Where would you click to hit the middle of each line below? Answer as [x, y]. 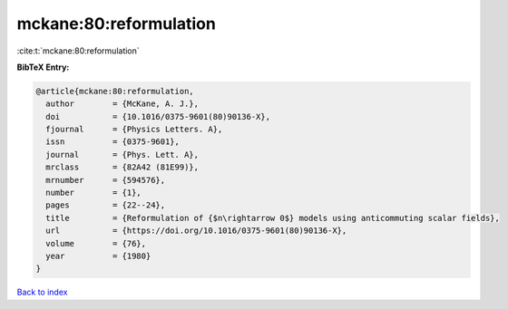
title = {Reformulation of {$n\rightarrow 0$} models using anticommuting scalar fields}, [273, 218]
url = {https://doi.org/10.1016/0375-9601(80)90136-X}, [196, 231]
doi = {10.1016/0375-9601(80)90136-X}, [158, 116]
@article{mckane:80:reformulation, [115, 91]
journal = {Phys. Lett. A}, [122, 154]
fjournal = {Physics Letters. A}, [134, 130]
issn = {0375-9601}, [113, 142]
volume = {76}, [96, 243]
